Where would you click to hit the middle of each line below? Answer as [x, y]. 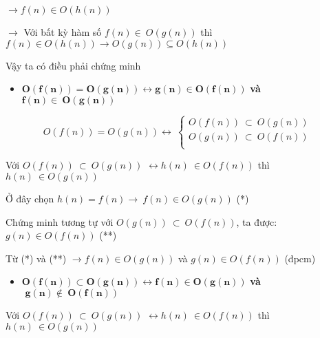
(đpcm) [300, 258]
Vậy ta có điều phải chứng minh [73, 65]
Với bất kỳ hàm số [63, 32]
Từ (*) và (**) [36, 258]
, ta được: [257, 221]
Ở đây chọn [30, 198]
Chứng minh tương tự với [60, 221]
